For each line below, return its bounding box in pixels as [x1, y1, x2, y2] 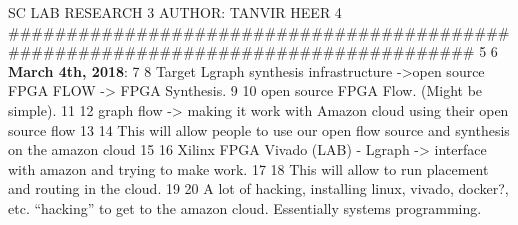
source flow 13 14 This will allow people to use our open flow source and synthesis [8, 119, 510, 140]
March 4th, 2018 [8, 60, 125, 81]
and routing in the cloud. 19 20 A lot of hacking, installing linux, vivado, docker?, [8, 178, 509, 199]
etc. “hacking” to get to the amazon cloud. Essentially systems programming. [8, 197, 482, 218]
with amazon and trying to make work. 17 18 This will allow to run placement [8, 158, 489, 179]
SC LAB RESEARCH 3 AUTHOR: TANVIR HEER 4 [8, 2, 342, 22]
